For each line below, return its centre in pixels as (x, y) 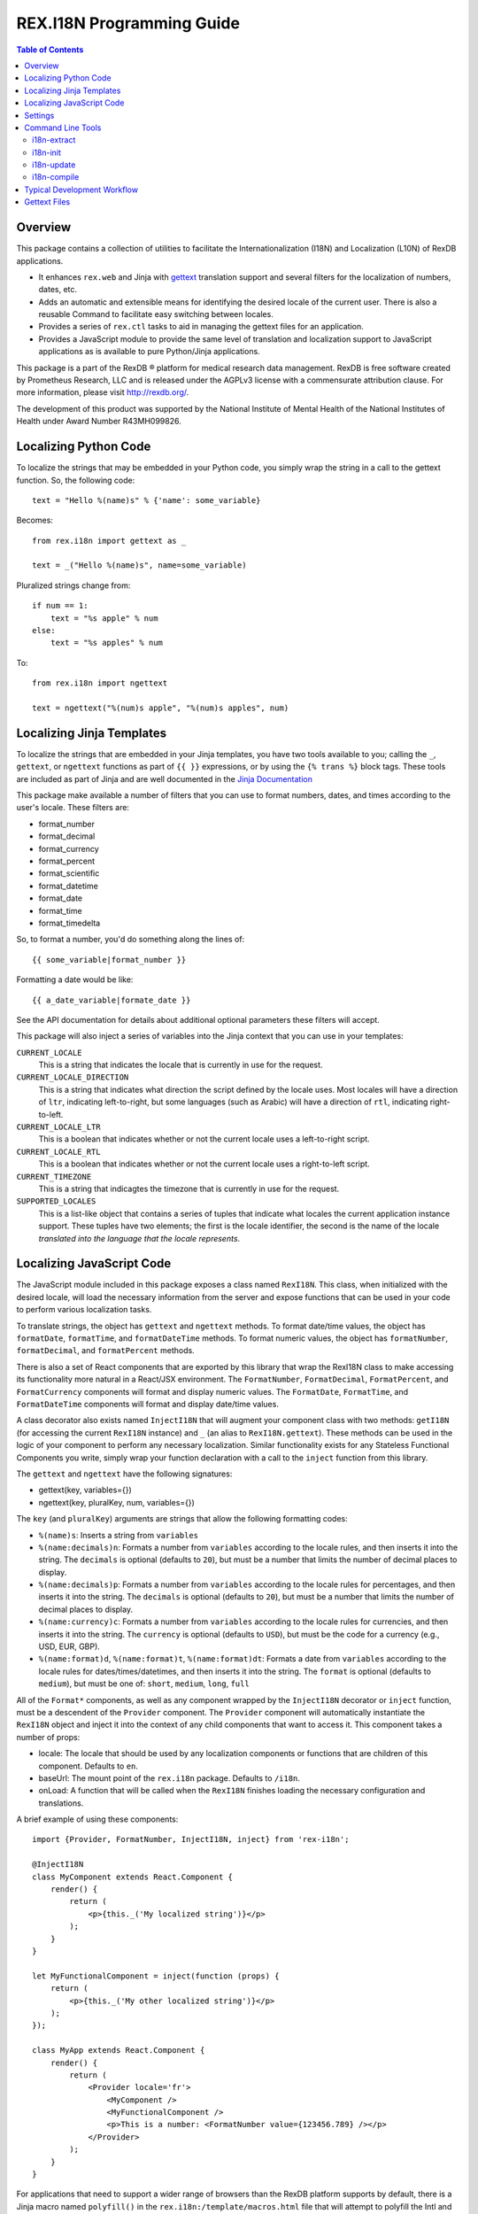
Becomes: (35, 520)
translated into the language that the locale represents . (139, 1238)
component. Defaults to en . (89, 1766)
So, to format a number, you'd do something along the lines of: (131, 940)
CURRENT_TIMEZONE (54, 1177)
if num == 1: (60, 606)
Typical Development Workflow (81, 190)
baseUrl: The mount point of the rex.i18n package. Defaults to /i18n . (170, 1778)
